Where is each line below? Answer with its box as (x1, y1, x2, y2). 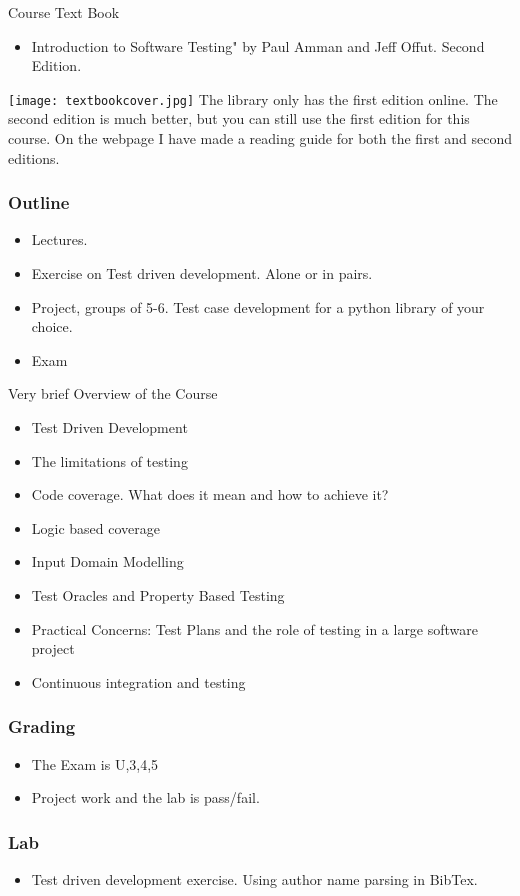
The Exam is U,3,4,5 (31, 753, 159, 774)
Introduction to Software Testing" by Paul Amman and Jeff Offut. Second (31, 35, 485, 56)
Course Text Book (8, 2, 120, 22)
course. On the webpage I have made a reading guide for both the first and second (8, 128, 512, 149)
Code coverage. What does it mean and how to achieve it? (31, 484, 389, 505)
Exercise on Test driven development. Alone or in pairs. (31, 263, 373, 284)
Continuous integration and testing (31, 671, 246, 692)
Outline (8, 190, 70, 215)
